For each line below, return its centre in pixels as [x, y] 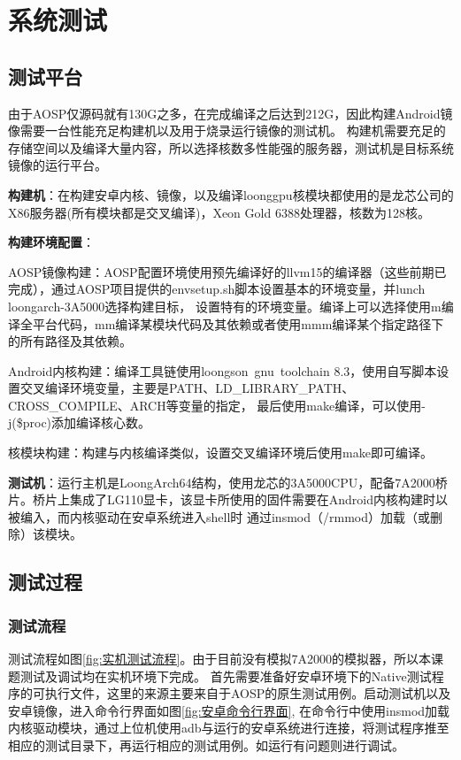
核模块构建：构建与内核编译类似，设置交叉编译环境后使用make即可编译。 [220, 453]
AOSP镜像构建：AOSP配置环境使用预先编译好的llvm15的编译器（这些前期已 [227, 271]
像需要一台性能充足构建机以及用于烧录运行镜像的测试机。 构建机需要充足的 [227, 131]
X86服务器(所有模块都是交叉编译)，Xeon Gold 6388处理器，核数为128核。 [219, 212]
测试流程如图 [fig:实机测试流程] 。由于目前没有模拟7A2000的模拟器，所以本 [219, 659]
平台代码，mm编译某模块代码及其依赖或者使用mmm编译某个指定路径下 [238, 323]
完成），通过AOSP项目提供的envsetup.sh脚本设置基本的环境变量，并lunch [217, 289]
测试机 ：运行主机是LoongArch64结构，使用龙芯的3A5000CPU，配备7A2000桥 [228, 482]
